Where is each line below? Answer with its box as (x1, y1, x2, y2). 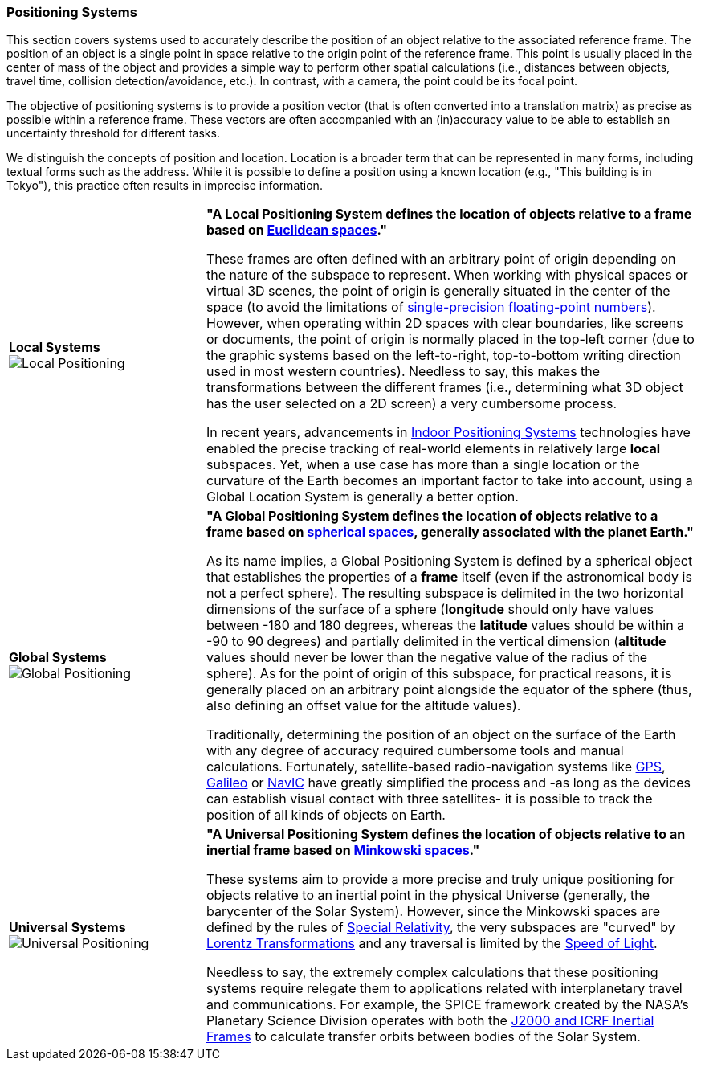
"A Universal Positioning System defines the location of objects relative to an (206, 826, 686, 843)
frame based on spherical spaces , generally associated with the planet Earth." (206, 524, 694, 541)
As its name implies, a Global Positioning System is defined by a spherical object (206, 553, 693, 570)
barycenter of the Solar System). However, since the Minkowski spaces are (206, 903, 661, 920)
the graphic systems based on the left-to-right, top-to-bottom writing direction (206, 347, 681, 364)
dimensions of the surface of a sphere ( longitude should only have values (206, 601, 654, 618)
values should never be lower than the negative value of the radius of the (206, 649, 648, 666)
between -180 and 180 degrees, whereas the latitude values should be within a (206, 617, 685, 634)
